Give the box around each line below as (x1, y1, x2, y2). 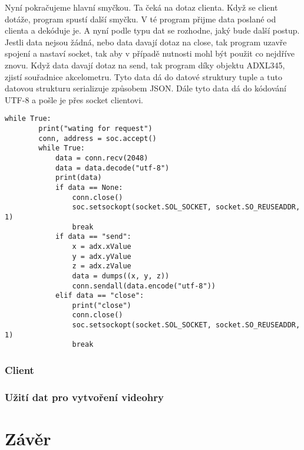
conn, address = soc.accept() (38, 134, 157, 143)
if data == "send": (55, 232, 131, 241)
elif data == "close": (55, 291, 144, 300)
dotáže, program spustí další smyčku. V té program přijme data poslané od (5, 12, 276, 25)
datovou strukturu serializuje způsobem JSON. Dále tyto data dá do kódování (5, 82, 286, 94)
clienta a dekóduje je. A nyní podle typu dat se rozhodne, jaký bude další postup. (5, 24, 300, 37)
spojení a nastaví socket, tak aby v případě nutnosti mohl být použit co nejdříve (5, 47, 295, 60)
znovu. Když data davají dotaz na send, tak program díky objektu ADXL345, (5, 58, 285, 71)
